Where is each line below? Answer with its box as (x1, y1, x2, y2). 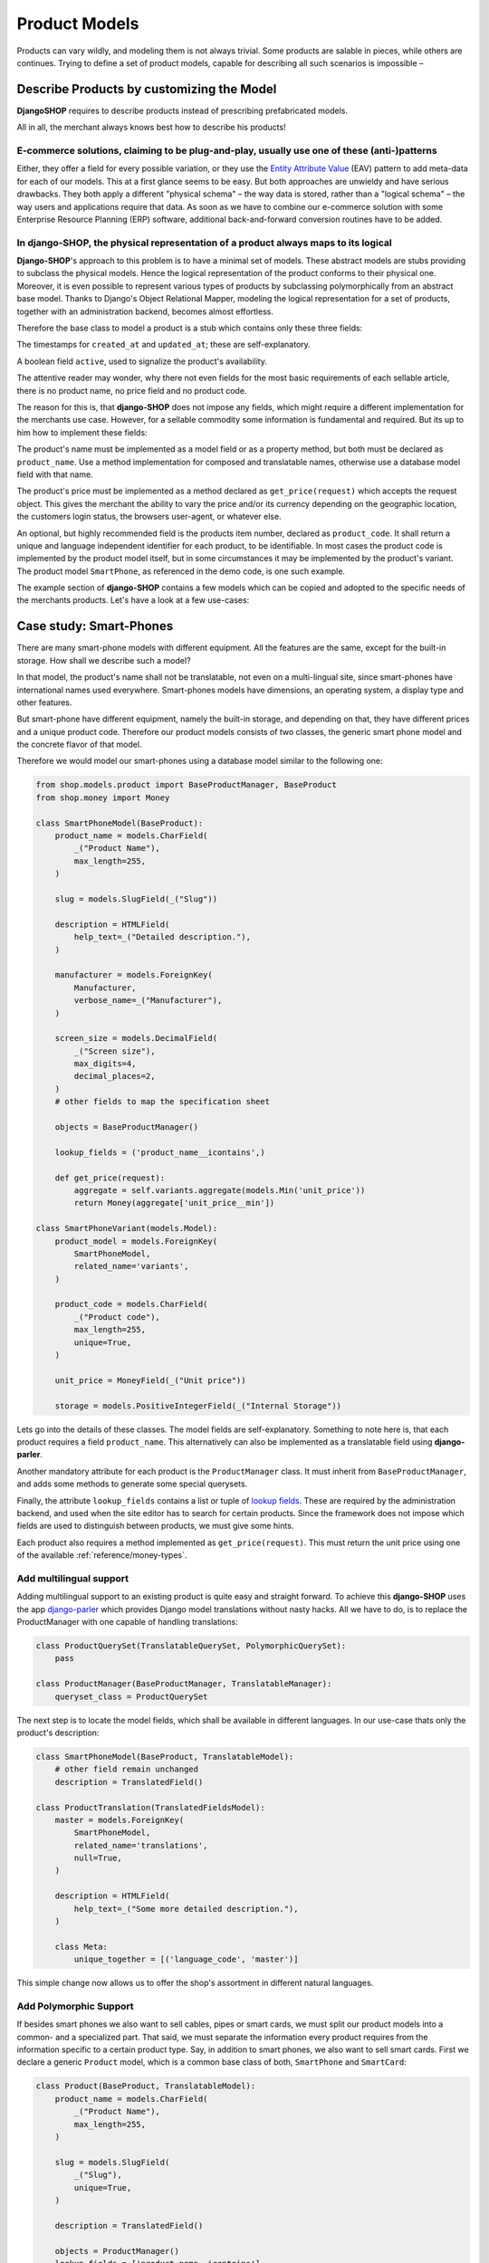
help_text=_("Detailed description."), (73, 932, 251, 942)
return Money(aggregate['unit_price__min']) (73, 1198, 275, 1208)
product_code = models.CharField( (54, 1299, 208, 1310)
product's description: (16, 1727, 100, 1738)
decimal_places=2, (73, 1071, 156, 1082)
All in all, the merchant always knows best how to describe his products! (16, 122, 286, 133)
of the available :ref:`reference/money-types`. (16, 1550, 187, 1561)
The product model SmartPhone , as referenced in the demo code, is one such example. (16, 566, 346, 577)
